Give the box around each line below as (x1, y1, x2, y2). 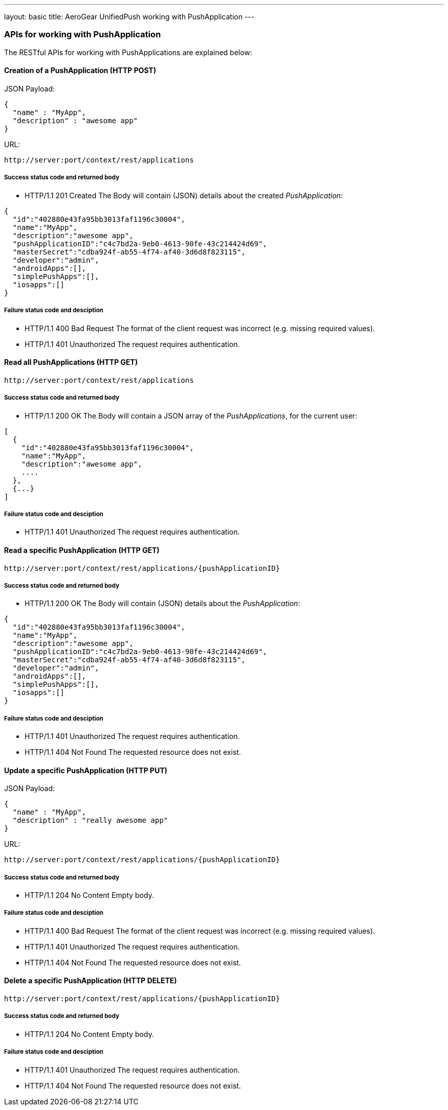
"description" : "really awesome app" (12, 816, 168, 825)
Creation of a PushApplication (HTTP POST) (4, 66, 156, 75)
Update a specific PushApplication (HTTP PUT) (4, 766, 168, 775)
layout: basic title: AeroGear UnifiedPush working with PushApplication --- (4, 12, 255, 21)
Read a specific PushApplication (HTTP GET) (4, 545, 160, 554)
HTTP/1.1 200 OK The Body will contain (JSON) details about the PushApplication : (25, 599, 300, 608)
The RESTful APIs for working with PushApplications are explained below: (4, 48, 253, 57)
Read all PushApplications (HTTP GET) (4, 358, 138, 367)
